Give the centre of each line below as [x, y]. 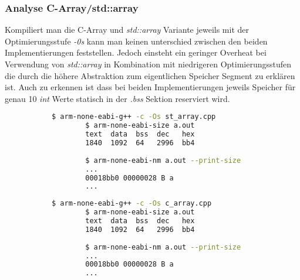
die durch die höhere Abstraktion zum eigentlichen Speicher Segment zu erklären [150, 75]
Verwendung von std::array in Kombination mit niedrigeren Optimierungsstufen [148, 64]
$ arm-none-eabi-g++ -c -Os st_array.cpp [134, 117]
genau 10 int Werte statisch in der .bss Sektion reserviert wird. [117, 98]
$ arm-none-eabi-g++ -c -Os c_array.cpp [132, 204]
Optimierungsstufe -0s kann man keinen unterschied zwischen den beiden [136, 41]
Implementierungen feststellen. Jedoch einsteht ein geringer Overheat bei [136, 52]
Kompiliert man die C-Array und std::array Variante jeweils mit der [127, 30]
